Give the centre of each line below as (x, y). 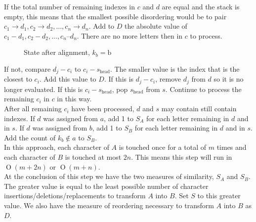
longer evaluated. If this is (43, 89)
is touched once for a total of (163, 147)
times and (232, 147)
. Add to (102, 26)
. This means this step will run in (182, 157)
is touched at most (93, 157)
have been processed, (103, 109)
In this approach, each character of (57, 147)
